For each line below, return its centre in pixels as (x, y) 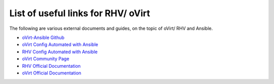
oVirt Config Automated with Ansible (60, 45)
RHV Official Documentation (52, 66)
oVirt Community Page (46, 59)
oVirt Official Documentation (52, 73)
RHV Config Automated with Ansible (60, 52)
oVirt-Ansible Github (43, 37)
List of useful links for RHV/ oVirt (80, 13)
